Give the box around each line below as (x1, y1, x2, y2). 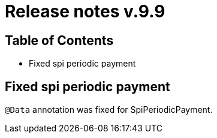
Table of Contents (5, 32, 114, 48)
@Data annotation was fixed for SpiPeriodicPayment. (5, 104, 213, 115)
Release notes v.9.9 (5, 1, 165, 22)
